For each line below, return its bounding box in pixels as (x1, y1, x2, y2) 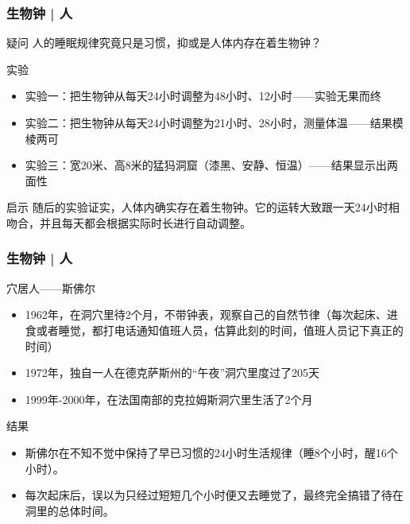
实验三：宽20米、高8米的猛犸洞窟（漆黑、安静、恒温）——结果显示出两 (25, 157, 398, 173)
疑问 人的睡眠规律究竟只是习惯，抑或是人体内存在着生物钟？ (6, 34, 322, 51)
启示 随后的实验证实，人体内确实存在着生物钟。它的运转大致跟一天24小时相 (6, 199, 400, 215)
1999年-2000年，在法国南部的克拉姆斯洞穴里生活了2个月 (25, 390, 313, 407)
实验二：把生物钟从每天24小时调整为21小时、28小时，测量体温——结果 (25, 115, 393, 130)
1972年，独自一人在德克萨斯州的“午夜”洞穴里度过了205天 (25, 364, 320, 381)
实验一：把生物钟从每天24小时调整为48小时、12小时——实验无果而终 (25, 87, 381, 104)
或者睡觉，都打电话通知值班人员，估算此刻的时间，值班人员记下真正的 (36, 321, 404, 338)
